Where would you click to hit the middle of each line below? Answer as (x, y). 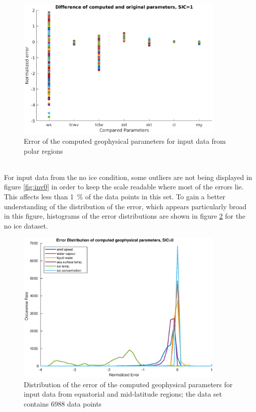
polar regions (44, 150)
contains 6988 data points (63, 403)
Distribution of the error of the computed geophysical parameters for (128, 384)
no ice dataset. (26, 225)
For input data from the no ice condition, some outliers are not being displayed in (128, 177)
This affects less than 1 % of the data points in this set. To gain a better (115, 196)
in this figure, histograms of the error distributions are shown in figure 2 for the (125, 216)
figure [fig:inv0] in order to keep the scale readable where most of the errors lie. (124, 187)
